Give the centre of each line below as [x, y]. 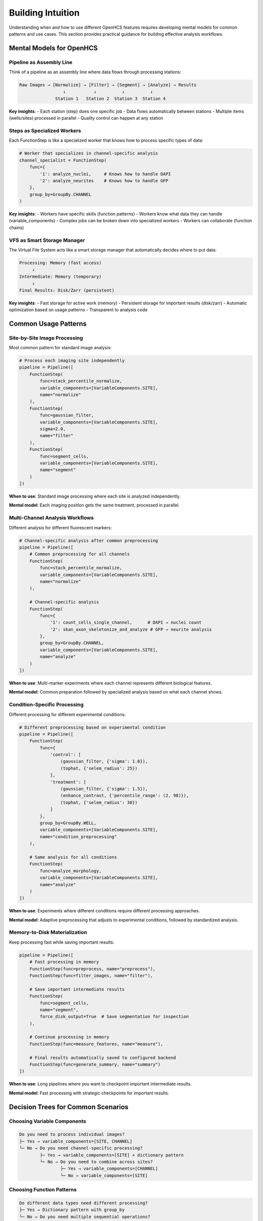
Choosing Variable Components [47, 1121]
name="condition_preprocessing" [78, 837]
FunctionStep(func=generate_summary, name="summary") [95, 1064]
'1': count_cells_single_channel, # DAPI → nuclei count [126, 622]
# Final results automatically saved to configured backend [103, 1058]
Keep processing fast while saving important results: [62, 942]
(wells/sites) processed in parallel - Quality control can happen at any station [86, 118]
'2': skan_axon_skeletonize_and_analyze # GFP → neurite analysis [131, 629]
